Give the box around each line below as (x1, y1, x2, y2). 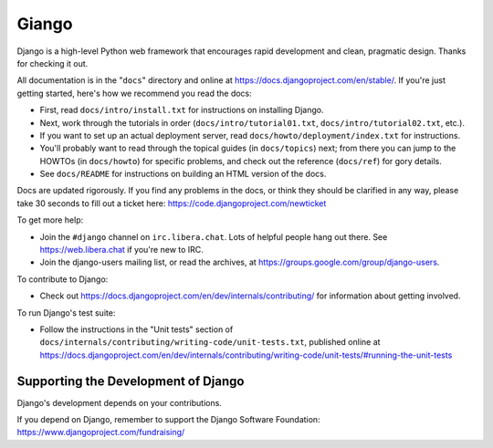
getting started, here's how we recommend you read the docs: (16, 88, 253, 99)
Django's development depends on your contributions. (16, 397, 223, 408)
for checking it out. (16, 57, 89, 68)
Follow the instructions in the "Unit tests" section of (39, 324, 234, 335)
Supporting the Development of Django (16, 373, 245, 389)
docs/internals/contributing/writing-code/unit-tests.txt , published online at (39, 337, 381, 348)
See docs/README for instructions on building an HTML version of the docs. (39, 169, 327, 180)
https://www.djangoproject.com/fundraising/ (16, 427, 185, 438)
